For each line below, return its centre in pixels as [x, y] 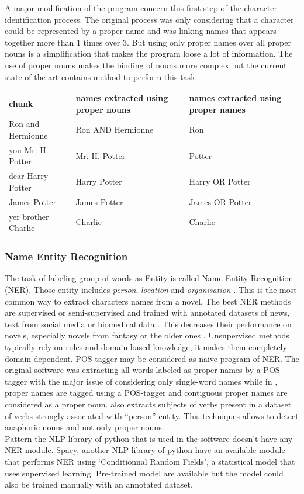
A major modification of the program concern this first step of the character [141, 8]
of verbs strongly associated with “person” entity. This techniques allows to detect [152, 415]
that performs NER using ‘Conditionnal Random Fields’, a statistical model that [150, 461]
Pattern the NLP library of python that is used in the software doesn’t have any [149, 438]
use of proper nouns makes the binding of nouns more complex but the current [146, 65]
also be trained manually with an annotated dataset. [99, 484]
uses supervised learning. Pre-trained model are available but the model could [144, 473]
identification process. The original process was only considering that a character [149, 19]
